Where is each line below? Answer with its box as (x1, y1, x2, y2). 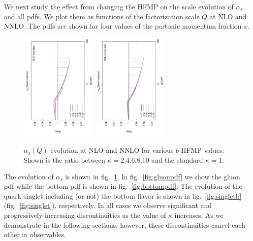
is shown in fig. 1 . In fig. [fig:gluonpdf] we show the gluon (65, 171, 240, 181)
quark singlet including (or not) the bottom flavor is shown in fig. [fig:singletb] (4, 190, 242, 201)
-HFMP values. (179, 145, 224, 155)
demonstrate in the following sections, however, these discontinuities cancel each (4, 219, 246, 230)
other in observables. (4, 229, 66, 240)
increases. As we (174, 210, 223, 220)
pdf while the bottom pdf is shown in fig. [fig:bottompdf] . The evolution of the (4, 181, 242, 191)
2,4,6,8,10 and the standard (121, 155, 203, 165)
